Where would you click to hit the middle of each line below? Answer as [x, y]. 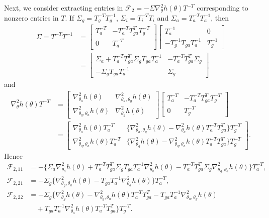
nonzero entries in [31, 17]
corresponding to [222, 8]
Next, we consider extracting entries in [64, 8]
